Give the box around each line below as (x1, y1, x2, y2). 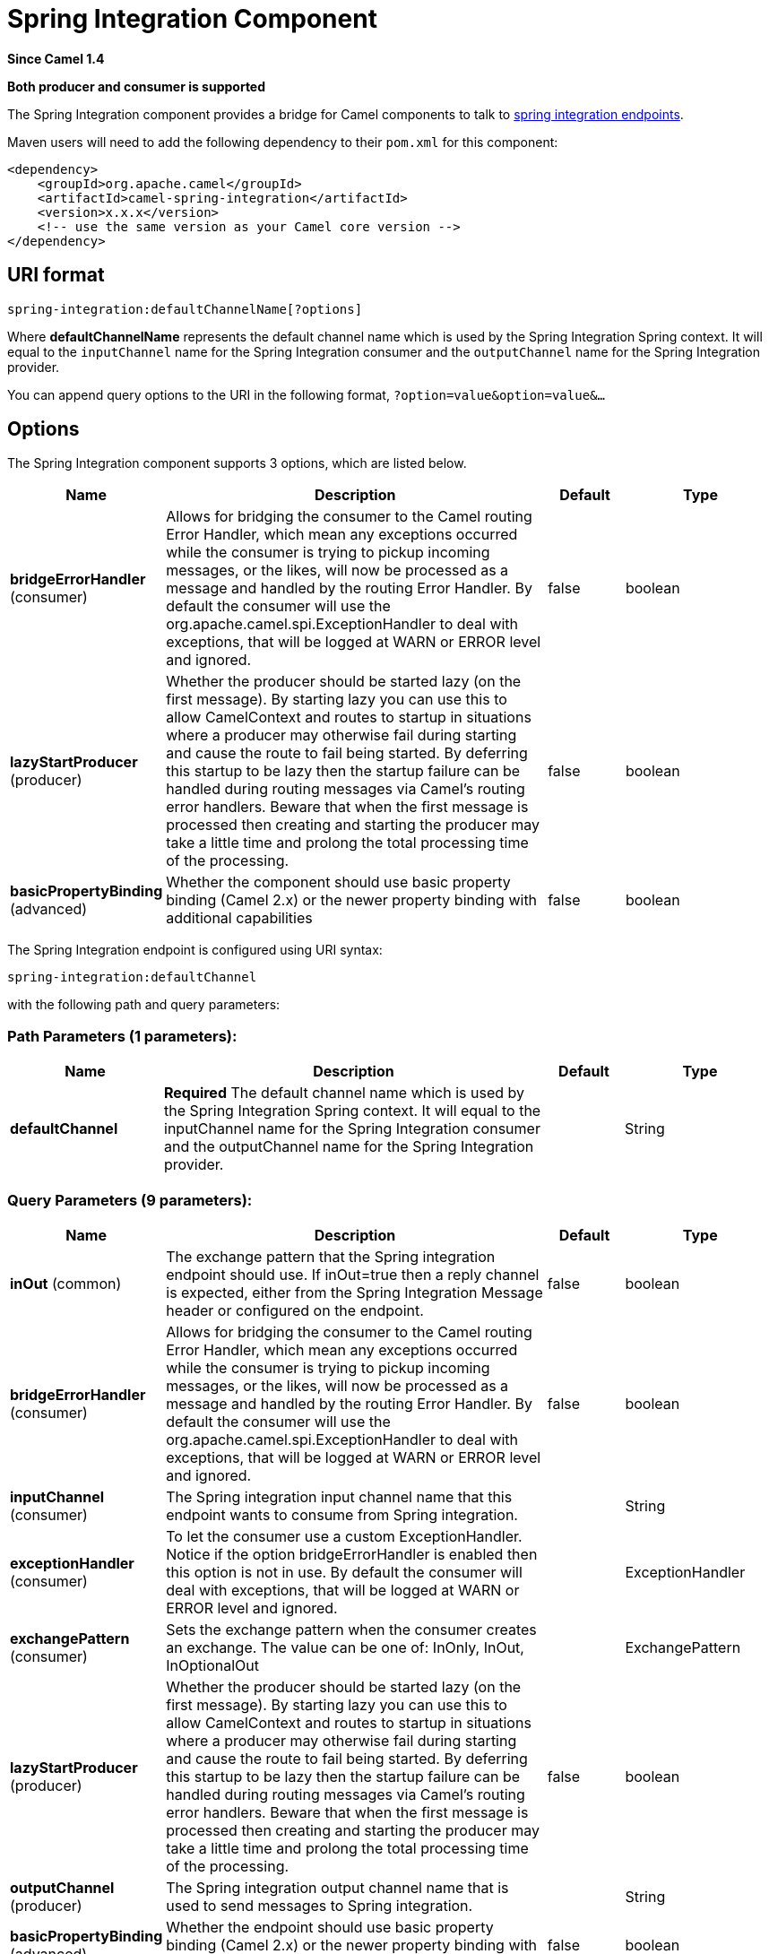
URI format (7, 264, 105, 287)
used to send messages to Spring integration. (166, 1896, 473, 1915)
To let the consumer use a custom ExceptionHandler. (166, 1526, 523, 1545)
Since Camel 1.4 (7, 50, 105, 66)
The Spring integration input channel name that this (166, 1487, 513, 1506)
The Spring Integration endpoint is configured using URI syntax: (7, 942, 383, 958)
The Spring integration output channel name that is (166, 1878, 509, 1897)
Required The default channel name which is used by (164, 1084, 525, 1102)
